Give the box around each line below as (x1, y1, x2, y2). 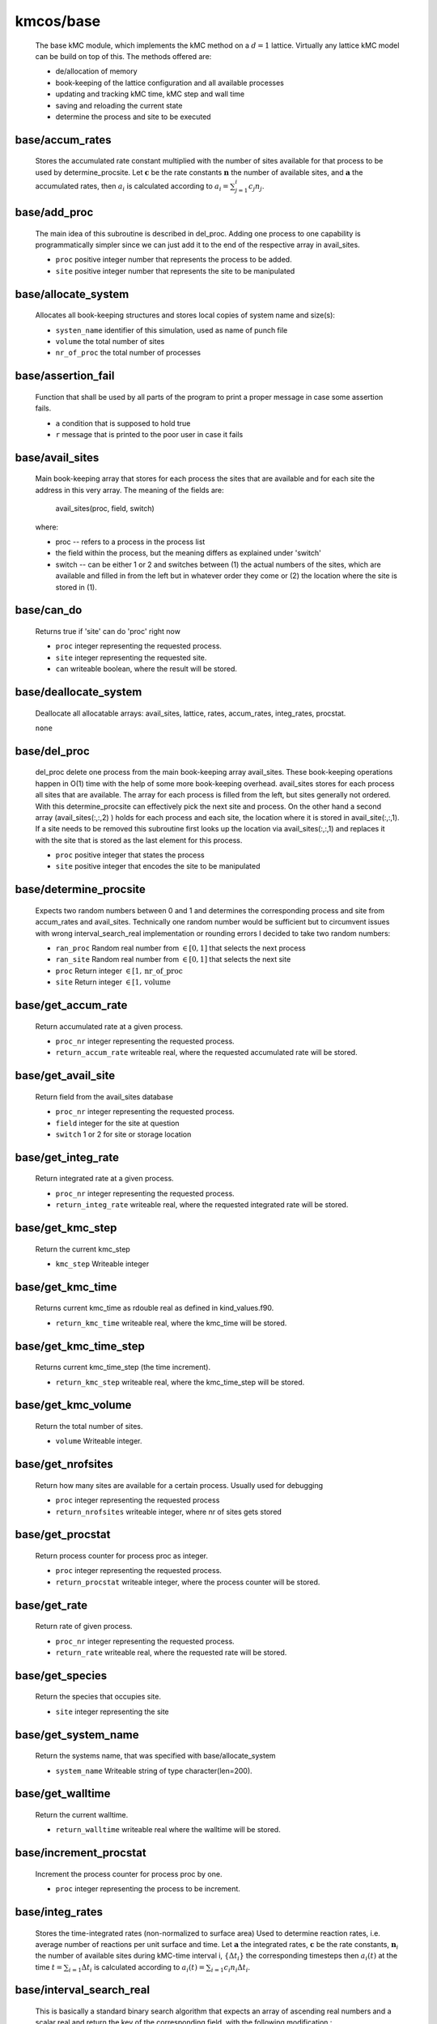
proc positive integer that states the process (55, 850, 206, 860)
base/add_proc (15, 206, 94, 219)
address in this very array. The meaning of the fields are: (35, 485, 224, 495)
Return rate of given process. (35, 1622, 133, 1631)
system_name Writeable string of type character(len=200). (55, 1766, 252, 1775)
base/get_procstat (15, 1528, 111, 1541)
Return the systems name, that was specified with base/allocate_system (35, 1751, 276, 1761)
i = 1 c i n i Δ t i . (210, 1962, 251, 1974)
